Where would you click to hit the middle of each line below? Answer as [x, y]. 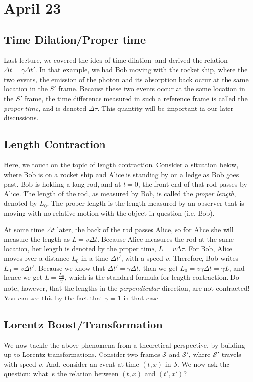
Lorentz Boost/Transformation [83, 324]
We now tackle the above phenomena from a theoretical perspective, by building [125, 344]
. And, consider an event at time [90, 364]
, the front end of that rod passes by [192, 184]
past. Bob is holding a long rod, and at [63, 184]
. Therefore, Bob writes [204, 258]
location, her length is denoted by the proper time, [80, 248]
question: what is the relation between [61, 373]
